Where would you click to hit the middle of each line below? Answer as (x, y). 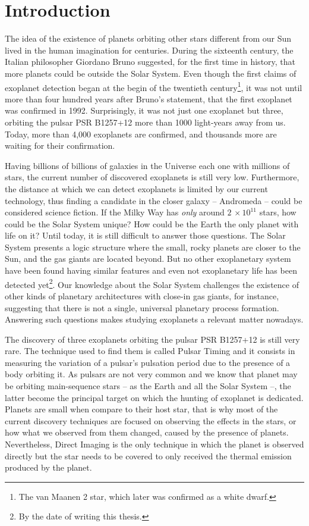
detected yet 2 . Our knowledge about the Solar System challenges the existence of (152, 283)
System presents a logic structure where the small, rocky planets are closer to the (153, 247)
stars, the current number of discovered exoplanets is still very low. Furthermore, (152, 177)
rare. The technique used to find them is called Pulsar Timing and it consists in (150, 351)
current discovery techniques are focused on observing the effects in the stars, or (151, 420)
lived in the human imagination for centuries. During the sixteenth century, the (149, 50)
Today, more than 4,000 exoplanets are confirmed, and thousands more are (141, 134)
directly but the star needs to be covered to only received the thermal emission (148, 455)
